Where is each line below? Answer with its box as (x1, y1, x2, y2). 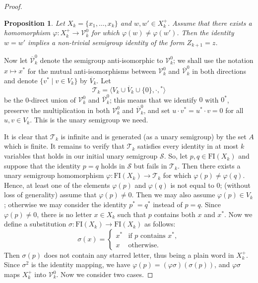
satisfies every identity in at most (137, 141, 239, 151)
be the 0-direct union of (4, 94, 76, 105)
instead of (153, 199, 183, 210)
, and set (143, 105, 170, 115)
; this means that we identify (109, 94, 197, 105)
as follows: (144, 219, 176, 229)
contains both (154, 209, 195, 219)
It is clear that (4, 131, 48, 141)
